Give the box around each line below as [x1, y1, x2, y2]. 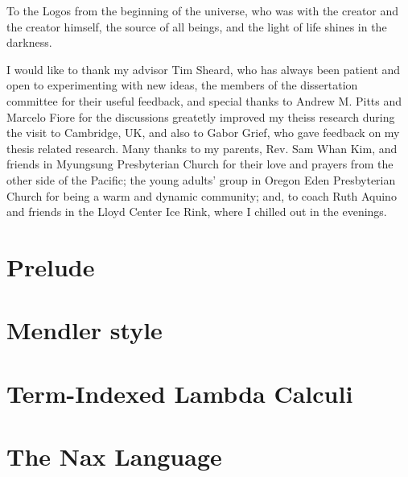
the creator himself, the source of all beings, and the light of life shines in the [6, 18, 387, 35]
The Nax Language [6, 440, 222, 473]
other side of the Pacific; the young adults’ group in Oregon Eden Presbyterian [6, 171, 396, 188]
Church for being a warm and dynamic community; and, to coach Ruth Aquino [6, 187, 397, 204]
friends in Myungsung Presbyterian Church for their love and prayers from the [6, 156, 394, 172]
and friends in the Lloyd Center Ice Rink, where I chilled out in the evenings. [6, 203, 387, 220]
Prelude [6, 250, 95, 283]
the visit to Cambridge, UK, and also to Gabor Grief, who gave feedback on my [6, 124, 400, 141]
